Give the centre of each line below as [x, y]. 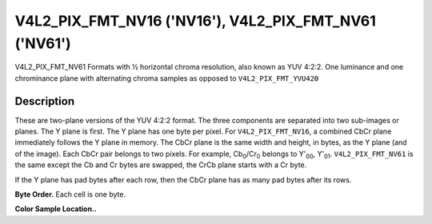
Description [45, 101]
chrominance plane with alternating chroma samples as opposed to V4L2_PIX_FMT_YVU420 [167, 78]
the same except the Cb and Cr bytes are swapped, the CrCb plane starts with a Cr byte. [161, 165]
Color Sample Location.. [56, 209]
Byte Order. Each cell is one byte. [70, 194]
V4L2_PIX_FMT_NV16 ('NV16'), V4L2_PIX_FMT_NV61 [195, 21]
